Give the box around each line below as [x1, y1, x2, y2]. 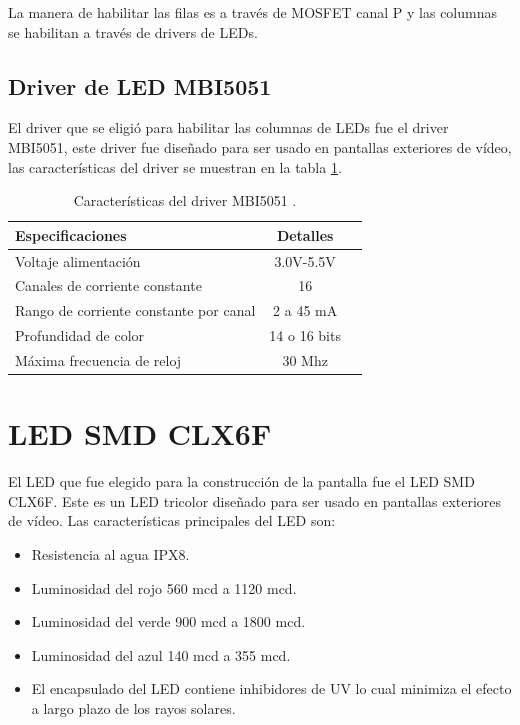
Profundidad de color [15, 325, 145, 346]
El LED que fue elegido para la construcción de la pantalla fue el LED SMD [8, 471, 475, 492]
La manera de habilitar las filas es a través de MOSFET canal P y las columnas [8, 2, 497, 22]
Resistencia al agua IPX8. [31, 543, 190, 564]
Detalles [276, 224, 334, 245]
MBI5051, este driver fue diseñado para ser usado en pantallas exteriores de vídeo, [8, 136, 512, 157]
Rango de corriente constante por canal [15, 300, 256, 321]
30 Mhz [282, 349, 328, 370]
